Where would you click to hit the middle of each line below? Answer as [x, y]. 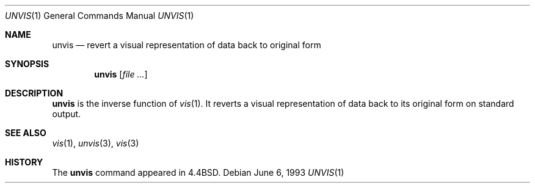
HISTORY [24, 162]
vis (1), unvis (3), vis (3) [96, 143]
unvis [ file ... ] [121, 74]
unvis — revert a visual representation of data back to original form [187, 45]
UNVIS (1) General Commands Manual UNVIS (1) [100, 16]
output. [67, 114]
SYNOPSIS [27, 64]
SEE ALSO [26, 133]
